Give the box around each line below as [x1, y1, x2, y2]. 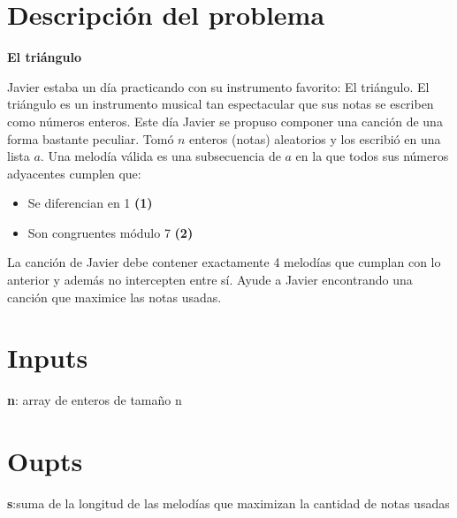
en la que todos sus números [295, 147, 449, 165]
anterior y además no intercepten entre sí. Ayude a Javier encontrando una [7, 270, 413, 289]
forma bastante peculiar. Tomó [7, 129, 174, 148]
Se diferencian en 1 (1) [27, 194, 153, 212]
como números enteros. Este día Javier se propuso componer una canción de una [7, 111, 443, 130]
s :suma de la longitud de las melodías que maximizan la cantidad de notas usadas [7, 494, 450, 513]
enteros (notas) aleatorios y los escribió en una [189, 129, 441, 148]
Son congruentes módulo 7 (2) [27, 223, 194, 241]
